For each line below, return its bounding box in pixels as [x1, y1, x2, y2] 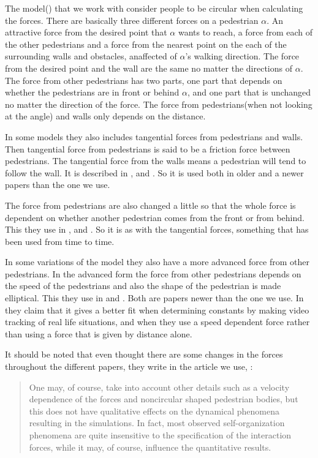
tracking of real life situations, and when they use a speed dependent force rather [5, 315, 310, 328]
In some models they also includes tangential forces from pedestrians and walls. [5, 130, 303, 143]
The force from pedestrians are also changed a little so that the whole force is [5, 198, 296, 211]
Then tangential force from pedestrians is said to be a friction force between [5, 142, 290, 155]
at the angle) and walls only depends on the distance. [5, 110, 206, 122]
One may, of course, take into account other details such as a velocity [29, 380, 290, 393]
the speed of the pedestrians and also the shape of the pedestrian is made [5, 279, 281, 292]
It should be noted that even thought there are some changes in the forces [5, 348, 283, 361]
